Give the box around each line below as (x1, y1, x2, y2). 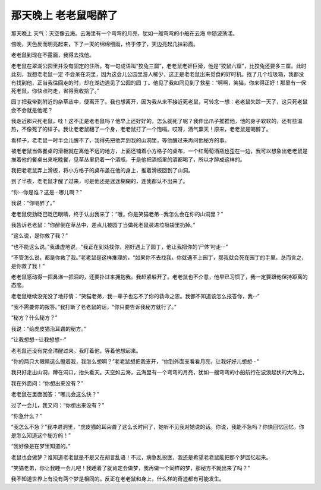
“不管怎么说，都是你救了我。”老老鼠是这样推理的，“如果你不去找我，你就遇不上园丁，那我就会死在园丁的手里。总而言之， (11, 254, 307, 261)
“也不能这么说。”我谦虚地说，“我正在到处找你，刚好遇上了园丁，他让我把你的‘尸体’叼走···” (11, 243, 228, 250)
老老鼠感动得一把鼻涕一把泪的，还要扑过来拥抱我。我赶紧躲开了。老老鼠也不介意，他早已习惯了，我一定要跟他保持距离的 (11, 273, 308, 280)
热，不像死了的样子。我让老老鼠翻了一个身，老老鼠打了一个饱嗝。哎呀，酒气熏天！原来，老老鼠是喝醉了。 (11, 125, 272, 133)
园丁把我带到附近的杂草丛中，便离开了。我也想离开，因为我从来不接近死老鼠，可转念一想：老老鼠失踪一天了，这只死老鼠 (11, 98, 308, 105)
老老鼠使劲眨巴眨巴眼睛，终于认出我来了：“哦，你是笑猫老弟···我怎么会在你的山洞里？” (11, 210, 224, 217)
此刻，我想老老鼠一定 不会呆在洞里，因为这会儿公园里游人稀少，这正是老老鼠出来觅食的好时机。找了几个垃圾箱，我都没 (11, 71, 304, 78)
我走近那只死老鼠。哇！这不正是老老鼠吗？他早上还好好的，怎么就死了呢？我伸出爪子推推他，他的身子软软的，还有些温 (11, 118, 303, 125)
